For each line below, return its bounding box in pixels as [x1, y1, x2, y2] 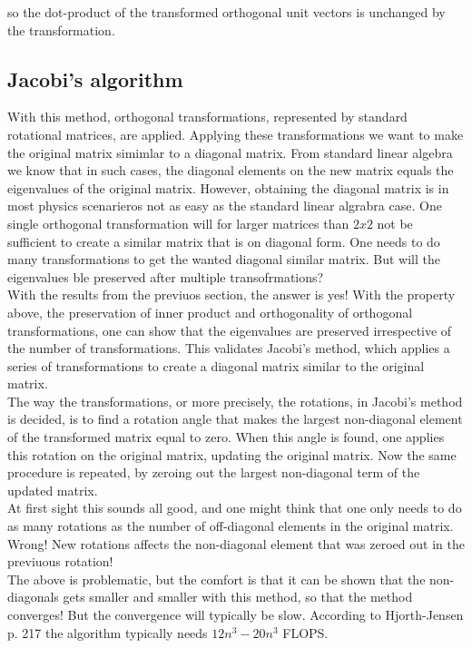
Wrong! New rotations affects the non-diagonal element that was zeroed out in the [7, 534, 465, 553]
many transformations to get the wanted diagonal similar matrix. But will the [7, 250, 440, 269]
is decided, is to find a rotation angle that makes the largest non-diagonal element [7, 409, 463, 428]
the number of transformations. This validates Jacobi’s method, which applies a [7, 339, 450, 358]
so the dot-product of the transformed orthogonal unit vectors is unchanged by [7, 3, 446, 21]
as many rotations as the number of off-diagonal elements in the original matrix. [7, 516, 454, 535]
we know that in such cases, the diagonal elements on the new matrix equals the [7, 161, 454, 180]
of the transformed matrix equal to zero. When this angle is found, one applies [7, 427, 445, 447]
